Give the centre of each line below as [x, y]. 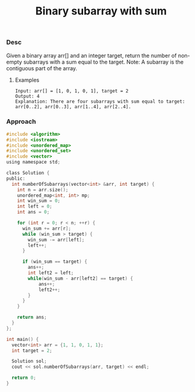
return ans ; [32, 317]
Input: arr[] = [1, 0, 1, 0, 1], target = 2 [72, 91]
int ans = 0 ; [33, 212]
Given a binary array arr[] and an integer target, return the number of [91, 55]
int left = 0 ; [35, 207]
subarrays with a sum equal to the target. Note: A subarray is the [103, 62]
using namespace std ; [33, 162]
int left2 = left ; [51, 273]
